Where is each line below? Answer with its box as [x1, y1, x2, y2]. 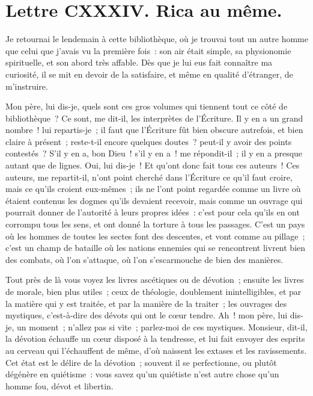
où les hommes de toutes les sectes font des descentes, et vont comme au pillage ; [5, 229, 305, 242]
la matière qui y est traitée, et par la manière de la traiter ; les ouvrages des [5, 297, 287, 309]
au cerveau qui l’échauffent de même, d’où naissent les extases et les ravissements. [5, 344, 307, 356]
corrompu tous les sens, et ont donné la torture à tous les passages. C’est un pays [5, 218, 305, 230]
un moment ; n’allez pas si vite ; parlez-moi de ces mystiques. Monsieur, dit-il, [17, 320, 308, 333]
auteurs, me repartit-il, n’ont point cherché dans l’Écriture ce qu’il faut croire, [5, 170, 293, 183]
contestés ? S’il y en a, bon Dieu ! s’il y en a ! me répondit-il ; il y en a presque [5, 147, 303, 159]
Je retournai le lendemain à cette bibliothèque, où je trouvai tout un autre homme [5, 32, 308, 45]
